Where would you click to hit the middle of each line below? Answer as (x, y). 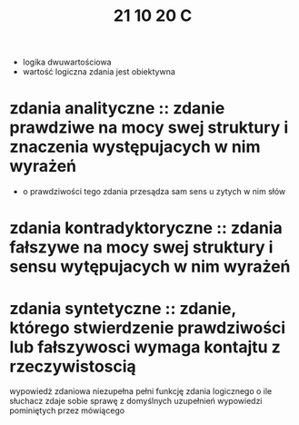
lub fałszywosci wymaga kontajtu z (145, 347)
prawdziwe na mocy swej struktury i (149, 128)
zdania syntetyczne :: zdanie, (123, 308)
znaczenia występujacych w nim (135, 147)
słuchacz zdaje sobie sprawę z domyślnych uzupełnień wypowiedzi (136, 401)
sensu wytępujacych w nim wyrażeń (150, 267)
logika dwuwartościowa (67, 62)
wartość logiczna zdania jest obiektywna (99, 72)
